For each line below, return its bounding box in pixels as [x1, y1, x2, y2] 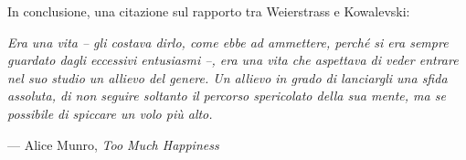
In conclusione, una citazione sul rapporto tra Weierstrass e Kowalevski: [7, 2, 410, 20]
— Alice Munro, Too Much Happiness [7, 134, 219, 154]
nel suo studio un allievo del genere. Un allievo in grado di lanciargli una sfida [7, 68, 448, 87]
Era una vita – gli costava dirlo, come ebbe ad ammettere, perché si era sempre [7, 32, 449, 51]
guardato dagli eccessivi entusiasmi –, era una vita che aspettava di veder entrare [7, 50, 459, 69]
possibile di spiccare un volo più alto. [7, 103, 213, 123]
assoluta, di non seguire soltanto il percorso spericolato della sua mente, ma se [7, 86, 446, 105]
